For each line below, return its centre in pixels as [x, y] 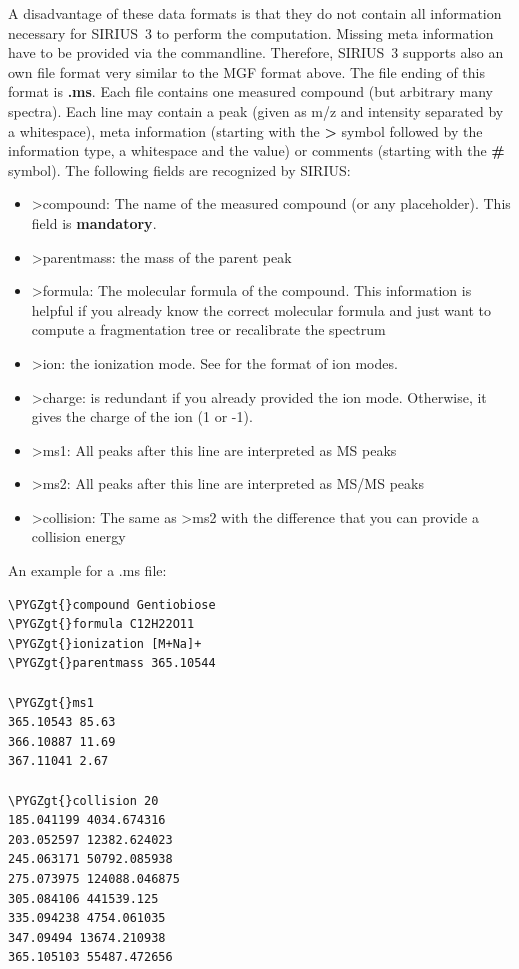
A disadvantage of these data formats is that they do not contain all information [255, 13]
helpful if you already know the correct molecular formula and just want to [261, 309]
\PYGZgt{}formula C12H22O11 [101, 624]
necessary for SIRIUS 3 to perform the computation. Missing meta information [251, 32]
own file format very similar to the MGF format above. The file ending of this [246, 71]
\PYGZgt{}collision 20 [83, 800]
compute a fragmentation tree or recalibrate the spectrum [208, 329]
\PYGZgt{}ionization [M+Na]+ [105, 643]
